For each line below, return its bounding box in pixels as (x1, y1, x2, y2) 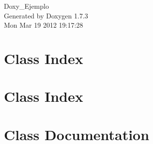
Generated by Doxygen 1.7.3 (4, 10, 88, 20)
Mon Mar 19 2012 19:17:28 (4, 20, 83, 30)
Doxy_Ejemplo (4, 1, 49, 11)
